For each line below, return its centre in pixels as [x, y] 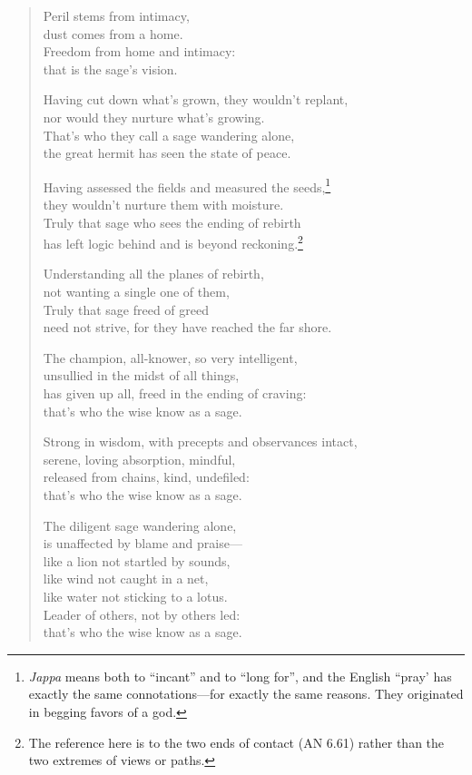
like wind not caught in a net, [126, 579]
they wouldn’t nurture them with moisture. [163, 204]
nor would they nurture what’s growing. [154, 117]
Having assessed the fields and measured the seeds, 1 [187, 185]
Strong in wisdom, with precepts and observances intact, [200, 441]
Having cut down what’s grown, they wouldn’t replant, [196, 99]
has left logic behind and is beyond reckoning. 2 [173, 242]
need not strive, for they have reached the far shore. [187, 327]
